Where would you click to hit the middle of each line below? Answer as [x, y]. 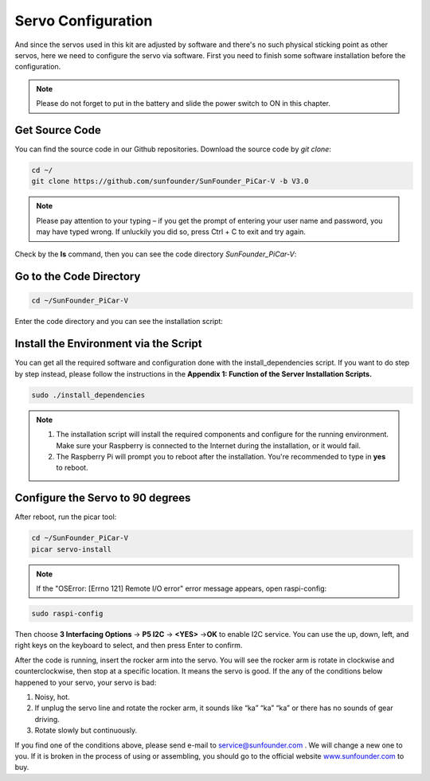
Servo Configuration [84, 21]
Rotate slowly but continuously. [86, 730]
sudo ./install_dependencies [88, 395]
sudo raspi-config [67, 613]
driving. [47, 719]
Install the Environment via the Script [108, 344]
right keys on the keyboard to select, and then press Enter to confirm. [129, 646]
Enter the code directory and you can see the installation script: [119, 321]
